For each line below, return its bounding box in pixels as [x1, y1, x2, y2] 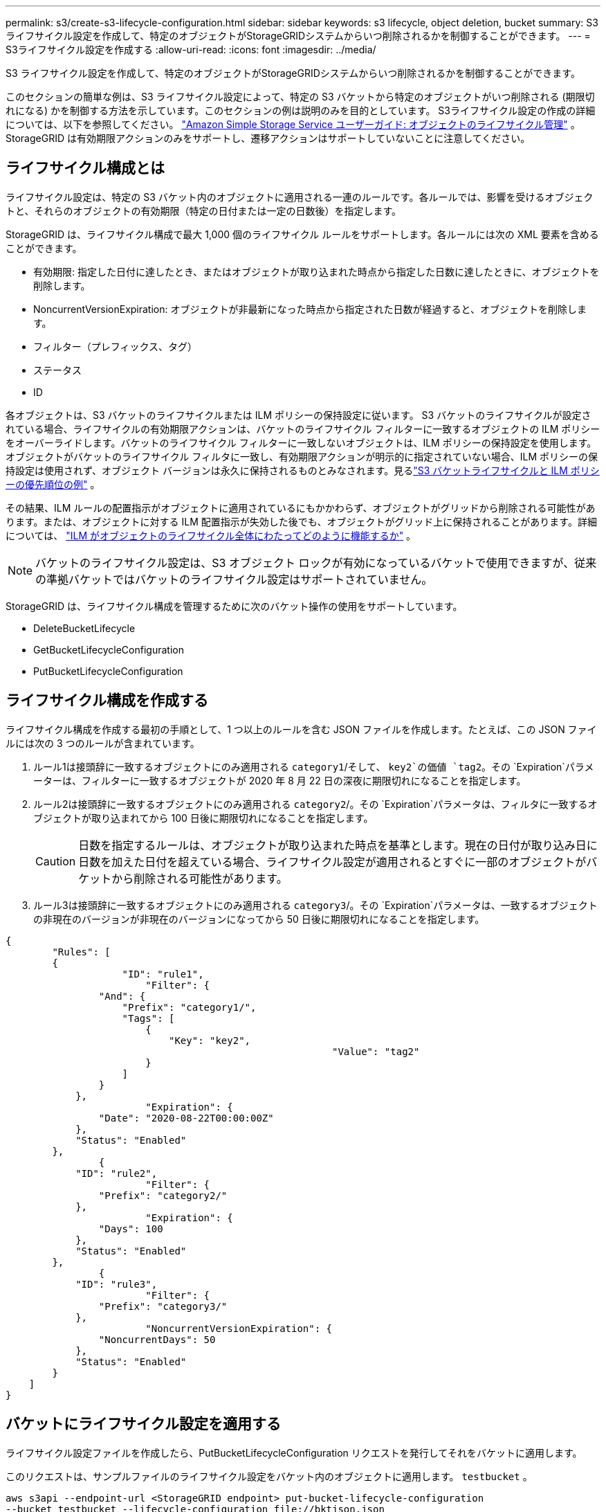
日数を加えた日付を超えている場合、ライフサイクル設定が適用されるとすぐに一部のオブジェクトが [78, 854, 587, 869]
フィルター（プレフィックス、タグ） [33, 340, 198, 352]
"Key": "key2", [169, 1034, 251, 1046]
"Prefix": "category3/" [98, 1300, 228, 1312]
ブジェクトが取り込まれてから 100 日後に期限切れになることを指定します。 [33, 811, 374, 824]
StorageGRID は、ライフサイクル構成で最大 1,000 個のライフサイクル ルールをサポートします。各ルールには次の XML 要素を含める [6, 228, 599, 240]
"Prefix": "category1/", [122, 1001, 257, 1013]
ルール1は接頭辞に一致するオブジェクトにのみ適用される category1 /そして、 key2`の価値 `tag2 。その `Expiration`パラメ [33, 760, 594, 773]
